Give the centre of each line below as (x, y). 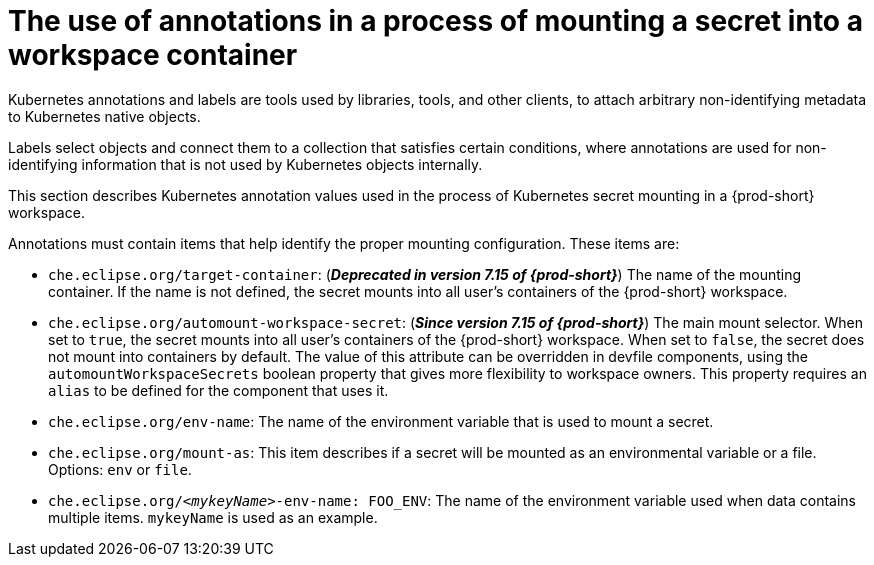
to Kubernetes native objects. (104, 116)
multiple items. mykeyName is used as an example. (213, 517)
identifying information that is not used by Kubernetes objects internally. (245, 164)
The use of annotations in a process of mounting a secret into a (435, 21)
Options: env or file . (120, 469)
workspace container (153, 55)
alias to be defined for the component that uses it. (218, 390)
